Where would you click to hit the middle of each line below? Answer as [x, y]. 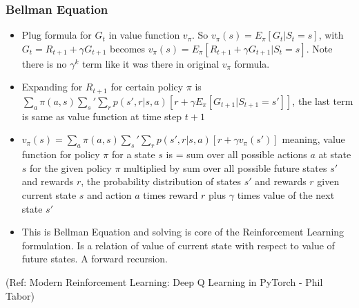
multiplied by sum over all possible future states [225, 167]
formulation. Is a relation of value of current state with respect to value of [178, 245]
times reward [171, 195]
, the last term [323, 100]
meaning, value [313, 139]
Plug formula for [57, 35]
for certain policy [147, 87]
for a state [133, 154]
